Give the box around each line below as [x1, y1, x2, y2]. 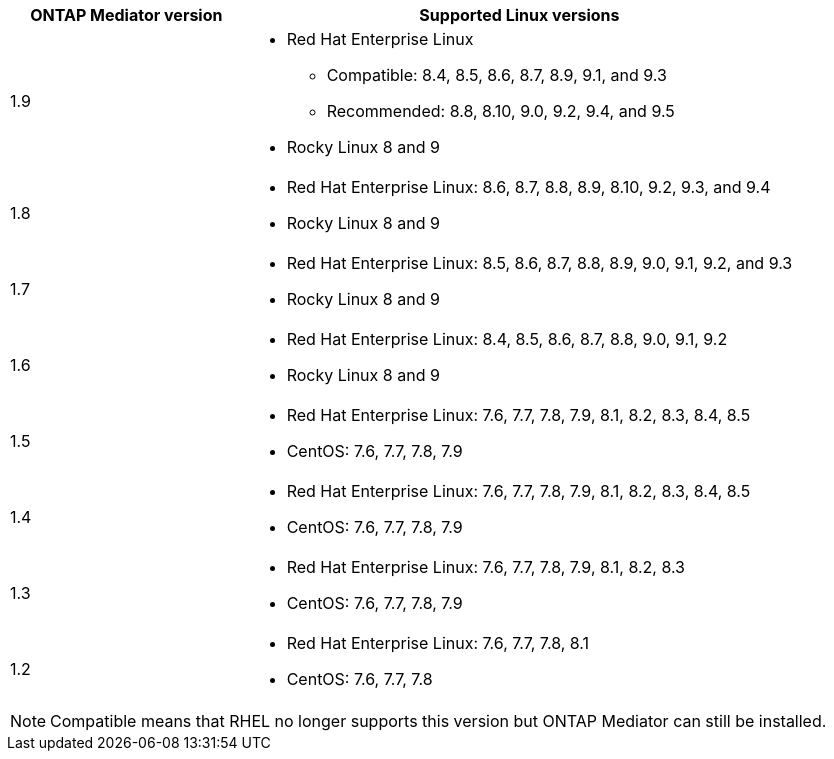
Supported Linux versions [419, 5, 620, 25]
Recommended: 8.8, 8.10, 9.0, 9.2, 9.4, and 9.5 [326, 101, 675, 121]
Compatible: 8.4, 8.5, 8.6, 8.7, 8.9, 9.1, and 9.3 [326, 65, 667, 85]
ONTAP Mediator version [30, 5, 223, 25]
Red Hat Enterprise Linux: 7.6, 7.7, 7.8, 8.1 [286, 633, 590, 653]
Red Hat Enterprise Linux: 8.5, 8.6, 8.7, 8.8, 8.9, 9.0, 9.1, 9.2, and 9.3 [286, 253, 793, 273]
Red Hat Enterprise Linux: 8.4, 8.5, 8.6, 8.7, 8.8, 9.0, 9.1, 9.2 [286, 329, 728, 349]
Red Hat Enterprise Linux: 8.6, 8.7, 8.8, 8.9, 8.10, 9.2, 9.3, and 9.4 [286, 177, 771, 197]
